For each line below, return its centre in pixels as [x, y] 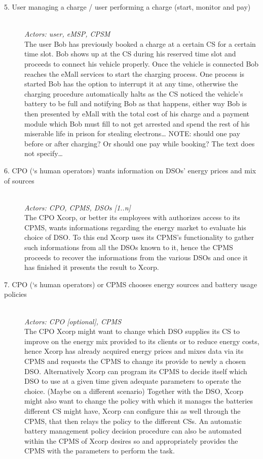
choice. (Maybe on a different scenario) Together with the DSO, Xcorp [134, 391]
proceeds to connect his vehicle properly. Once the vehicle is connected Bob [142, 63]
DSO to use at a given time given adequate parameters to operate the [133, 381]
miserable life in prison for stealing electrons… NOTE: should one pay [132, 133]
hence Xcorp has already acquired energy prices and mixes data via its [134, 351]
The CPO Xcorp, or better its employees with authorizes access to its [132, 217]
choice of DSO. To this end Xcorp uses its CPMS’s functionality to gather [139, 237]
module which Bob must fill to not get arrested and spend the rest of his [137, 123]
